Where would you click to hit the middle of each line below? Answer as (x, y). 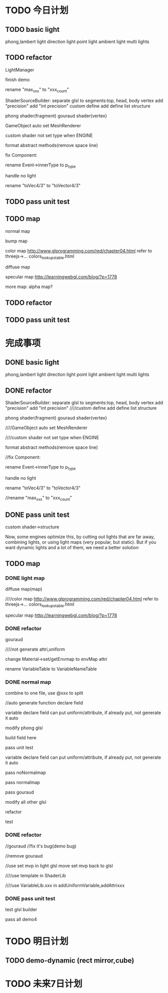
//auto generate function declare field (44, 703)
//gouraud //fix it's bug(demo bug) (41, 846)
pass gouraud (20, 792)
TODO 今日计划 (37, 10)
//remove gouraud (24, 856)
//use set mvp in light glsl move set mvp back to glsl (59, 866)
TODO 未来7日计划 (44, 984)
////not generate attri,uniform (35, 649)
